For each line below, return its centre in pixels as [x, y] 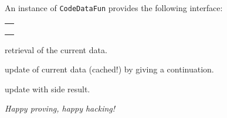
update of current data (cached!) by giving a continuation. [109, 69]
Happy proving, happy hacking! [60, 108]
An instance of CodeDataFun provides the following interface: [114, 8]
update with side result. [48, 88]
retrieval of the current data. [56, 49]
